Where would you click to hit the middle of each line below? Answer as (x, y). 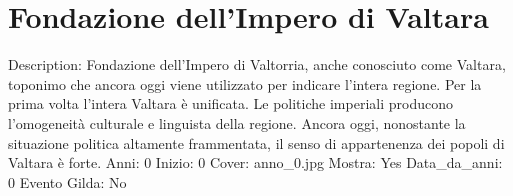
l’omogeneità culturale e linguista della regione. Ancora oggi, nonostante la (237, 122)
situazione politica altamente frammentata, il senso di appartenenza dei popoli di (256, 142)
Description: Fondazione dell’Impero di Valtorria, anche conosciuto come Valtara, (257, 64)
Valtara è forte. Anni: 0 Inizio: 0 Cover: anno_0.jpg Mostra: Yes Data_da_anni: (255, 162)
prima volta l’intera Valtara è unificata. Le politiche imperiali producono (230, 103)
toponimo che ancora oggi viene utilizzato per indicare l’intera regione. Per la (245, 83)
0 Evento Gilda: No (67, 181)
